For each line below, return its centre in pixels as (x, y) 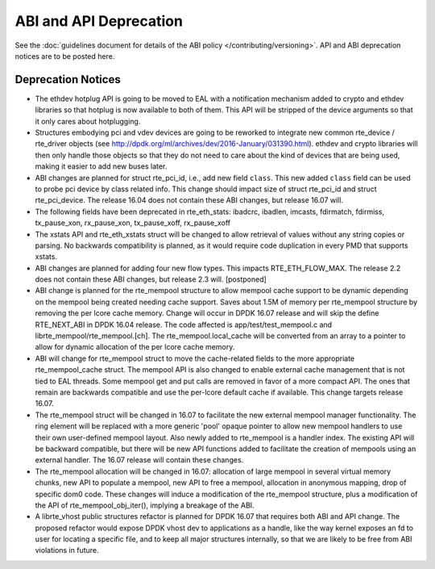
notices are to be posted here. (65, 56)
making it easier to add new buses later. (101, 166)
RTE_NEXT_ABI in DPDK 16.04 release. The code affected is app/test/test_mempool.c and (184, 324)
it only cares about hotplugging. (88, 121)
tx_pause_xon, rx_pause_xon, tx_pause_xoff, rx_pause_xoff (133, 223)
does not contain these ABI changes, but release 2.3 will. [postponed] (151, 279)
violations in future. (67, 550)
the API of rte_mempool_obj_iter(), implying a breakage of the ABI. (145, 505)
